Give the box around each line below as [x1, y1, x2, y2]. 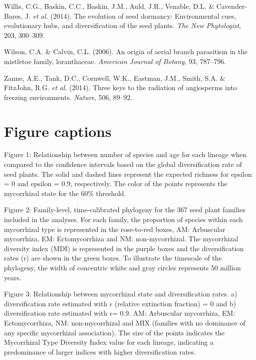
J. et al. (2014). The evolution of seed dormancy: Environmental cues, [25, 10, 236, 21]
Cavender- [216, 1, 247, 11]
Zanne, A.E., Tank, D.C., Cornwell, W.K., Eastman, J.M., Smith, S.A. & [4, 72, 225, 83]
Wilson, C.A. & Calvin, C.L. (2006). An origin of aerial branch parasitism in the [4, 46, 248, 57]
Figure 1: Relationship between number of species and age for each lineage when [4, 149, 247, 160]
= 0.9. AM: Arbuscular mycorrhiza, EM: [112, 308, 235, 318]
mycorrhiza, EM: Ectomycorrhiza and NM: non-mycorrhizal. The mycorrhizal [4, 233, 238, 244]
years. [4, 272, 22, 282]
